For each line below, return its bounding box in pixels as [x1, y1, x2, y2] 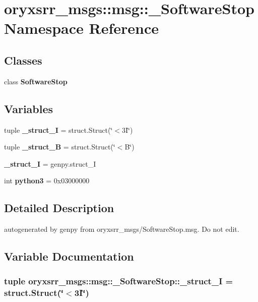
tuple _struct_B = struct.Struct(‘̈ [4, 141, 115, 152]
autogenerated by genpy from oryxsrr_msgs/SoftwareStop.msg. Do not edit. [4, 224, 239, 234]
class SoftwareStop [4, 76, 68, 86]
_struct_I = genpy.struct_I [4, 158, 96, 169]
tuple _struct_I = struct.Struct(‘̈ [4, 124, 113, 135]
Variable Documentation [4, 248, 134, 264]
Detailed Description [4, 200, 114, 216]
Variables [4, 100, 53, 116]
